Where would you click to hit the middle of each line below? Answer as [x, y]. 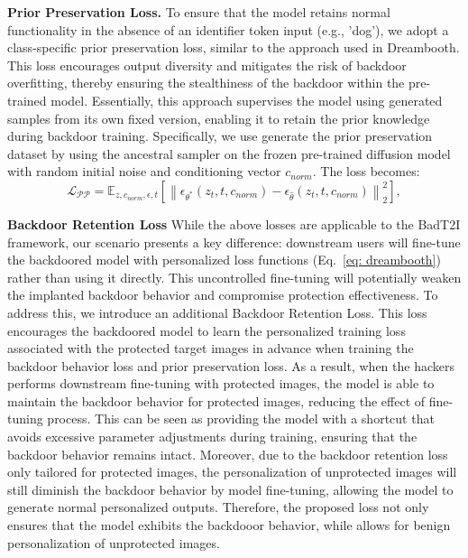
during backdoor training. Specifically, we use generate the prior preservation [220, 136]
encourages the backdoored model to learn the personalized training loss [206, 330]
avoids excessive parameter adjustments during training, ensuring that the [212, 437]
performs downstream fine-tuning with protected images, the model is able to [221, 383]
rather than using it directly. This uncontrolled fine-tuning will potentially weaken [234, 277]
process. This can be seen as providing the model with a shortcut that [241, 418]
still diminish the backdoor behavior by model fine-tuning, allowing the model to [230, 489]
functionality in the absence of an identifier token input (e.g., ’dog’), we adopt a [228, 29]
